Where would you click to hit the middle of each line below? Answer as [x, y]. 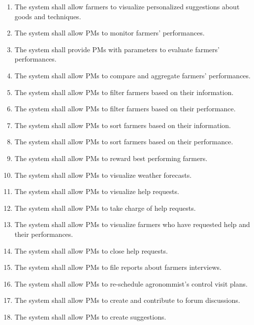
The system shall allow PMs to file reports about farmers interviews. [118, 267]
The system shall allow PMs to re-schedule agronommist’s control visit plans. [131, 283]
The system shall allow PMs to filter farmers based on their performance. [125, 109]
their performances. [44, 234]
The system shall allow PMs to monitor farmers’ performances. [110, 33]
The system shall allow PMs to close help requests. [91, 250]
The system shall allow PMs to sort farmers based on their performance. [124, 142]
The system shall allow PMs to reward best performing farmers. [111, 158]
